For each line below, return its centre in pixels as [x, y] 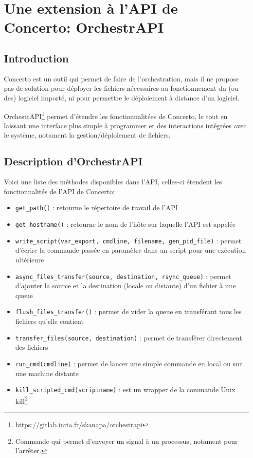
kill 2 [21, 400]
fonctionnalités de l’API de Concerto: [59, 191]
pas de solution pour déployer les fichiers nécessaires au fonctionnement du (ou [121, 88]
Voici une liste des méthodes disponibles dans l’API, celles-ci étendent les [113, 182]
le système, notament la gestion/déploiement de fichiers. [87, 135]
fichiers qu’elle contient [49, 321]
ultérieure [30, 259]
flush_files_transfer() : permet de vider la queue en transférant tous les [128, 311]
